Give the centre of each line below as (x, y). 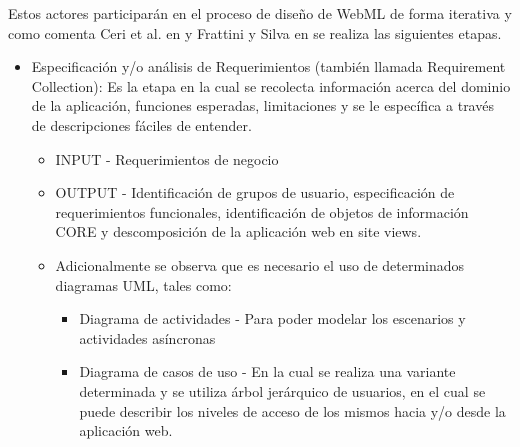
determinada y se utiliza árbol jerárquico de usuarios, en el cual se (282, 390)
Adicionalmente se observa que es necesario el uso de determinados (260, 264)
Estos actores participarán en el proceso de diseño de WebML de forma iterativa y (260, 13)
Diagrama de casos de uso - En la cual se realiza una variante (267, 371)
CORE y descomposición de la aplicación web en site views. (238, 231)
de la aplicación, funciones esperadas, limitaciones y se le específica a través (262, 105)
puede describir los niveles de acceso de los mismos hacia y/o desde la (292, 410)
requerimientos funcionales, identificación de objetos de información (262, 211)
